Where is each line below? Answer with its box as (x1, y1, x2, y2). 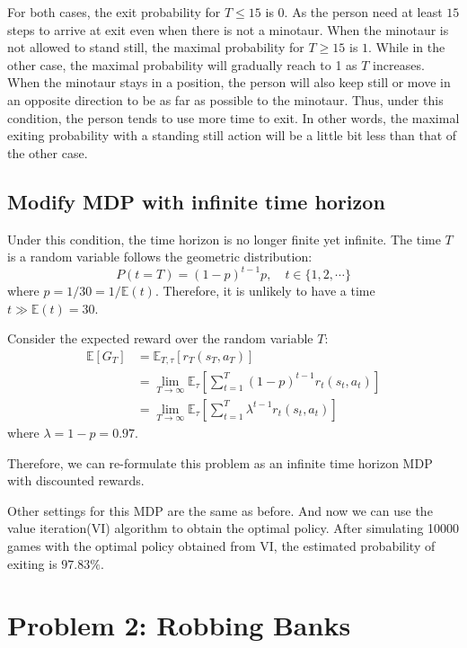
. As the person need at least (284, 3, 443, 21)
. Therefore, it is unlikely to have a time (154, 281, 375, 300)
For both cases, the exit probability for (7, 3, 221, 21)
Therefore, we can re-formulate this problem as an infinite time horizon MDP (7, 453, 433, 472)
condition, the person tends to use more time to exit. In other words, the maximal (7, 108, 460, 127)
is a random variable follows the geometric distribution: (7, 247, 313, 266)
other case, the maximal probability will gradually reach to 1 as (7, 55, 357, 74)
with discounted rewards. (7, 471, 145, 490)
